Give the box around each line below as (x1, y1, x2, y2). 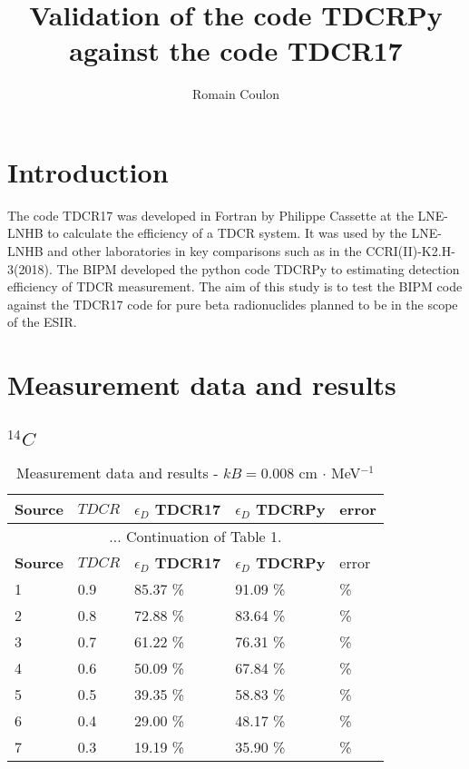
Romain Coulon (192, 84, 279, 104)
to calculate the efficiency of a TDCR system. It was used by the (47, 223, 407, 242)
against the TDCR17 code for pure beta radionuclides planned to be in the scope (7, 294, 458, 313)
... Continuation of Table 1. (109, 525, 282, 547)
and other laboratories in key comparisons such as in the (47, 242, 362, 261)
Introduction (7, 153, 169, 190)
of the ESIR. (7, 312, 77, 331)
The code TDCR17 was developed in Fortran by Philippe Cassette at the (7, 205, 414, 224)
